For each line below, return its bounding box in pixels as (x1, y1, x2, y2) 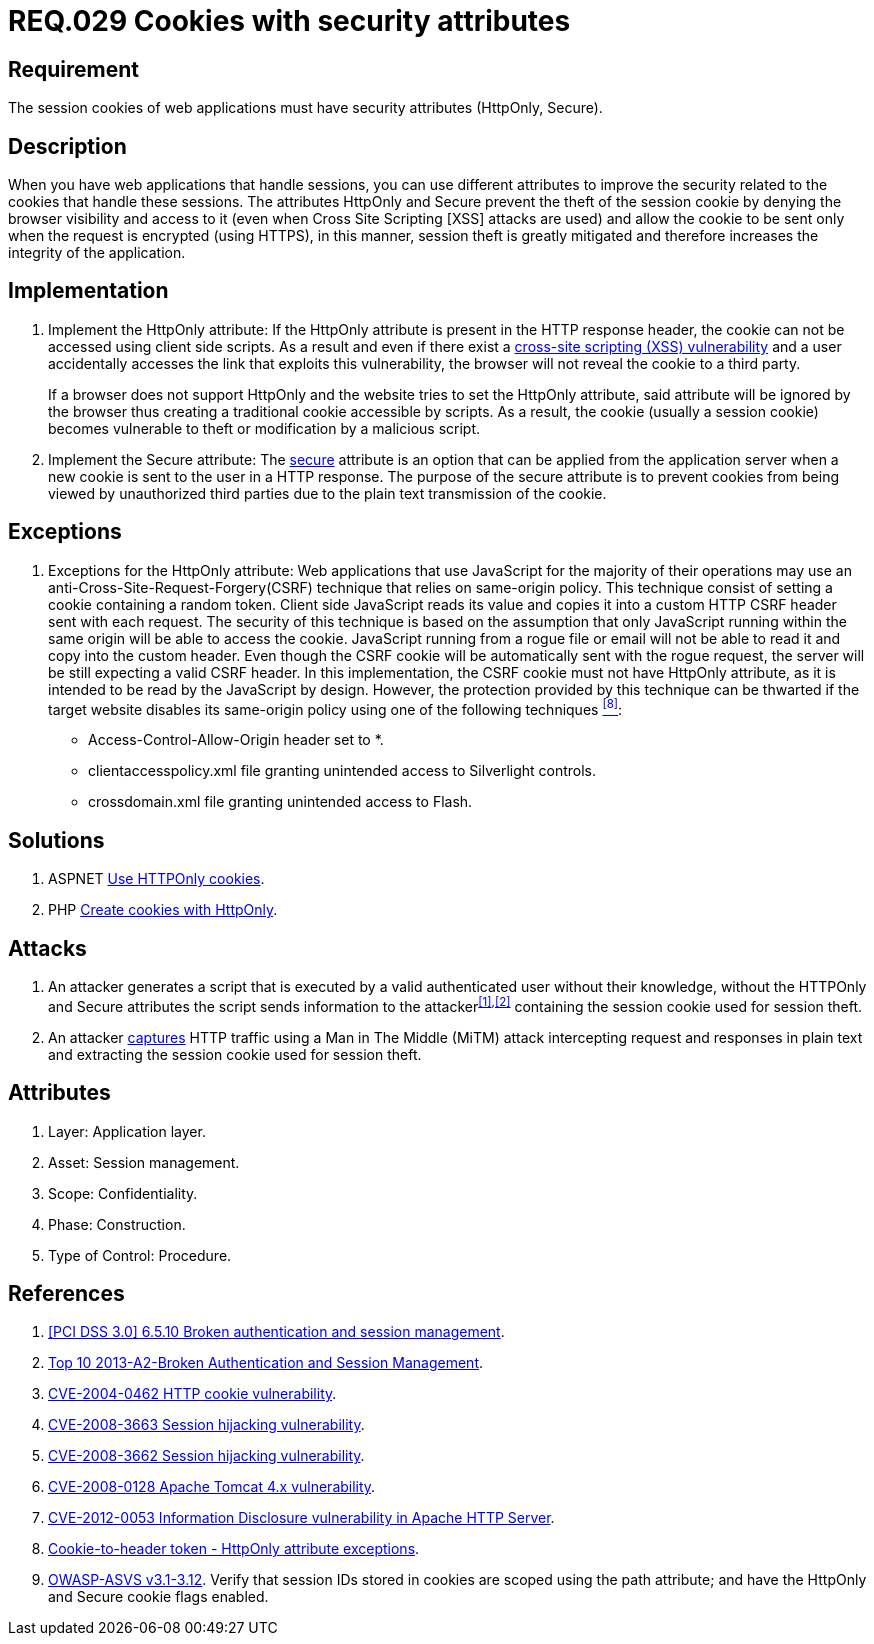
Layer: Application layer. (48, 1122, 206, 1140)
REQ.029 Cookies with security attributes (8, 4, 571, 38)
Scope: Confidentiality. (48, 1184, 198, 1202)
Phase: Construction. (48, 1215, 186, 1233)
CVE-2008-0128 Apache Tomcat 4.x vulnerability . (48, 1478, 376, 1496)
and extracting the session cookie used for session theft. (48, 1045, 422, 1063)
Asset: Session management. (48, 1153, 240, 1171)
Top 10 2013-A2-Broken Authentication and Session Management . (48, 1354, 484, 1372)
